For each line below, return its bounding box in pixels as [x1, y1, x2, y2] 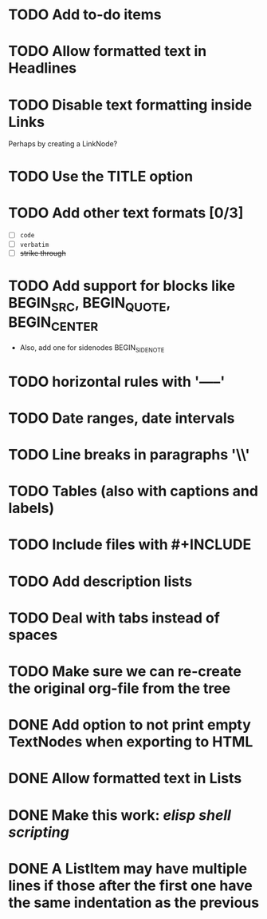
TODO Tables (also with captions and [8, 482, 259, 500]
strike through [19, 248, 66, 257]
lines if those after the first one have [8, 877, 253, 894]
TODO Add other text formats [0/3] [8, 204, 244, 221]
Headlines [8, 59, 77, 78]
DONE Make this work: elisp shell [8, 806, 231, 824]
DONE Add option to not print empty [8, 716, 251, 734]
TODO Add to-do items [8, 6, 162, 24]
